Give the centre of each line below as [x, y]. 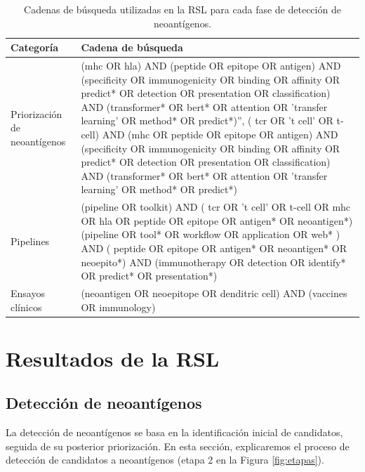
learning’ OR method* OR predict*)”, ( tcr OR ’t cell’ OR [207, 120]
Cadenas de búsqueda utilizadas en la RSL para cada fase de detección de [182, 9]
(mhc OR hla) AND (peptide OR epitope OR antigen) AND [211, 66]
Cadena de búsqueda [132, 47]
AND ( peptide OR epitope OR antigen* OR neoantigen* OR [214, 248]
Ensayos [28, 293]
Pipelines [30, 241]
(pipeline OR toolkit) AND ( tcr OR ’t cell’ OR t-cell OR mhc [216, 207]
